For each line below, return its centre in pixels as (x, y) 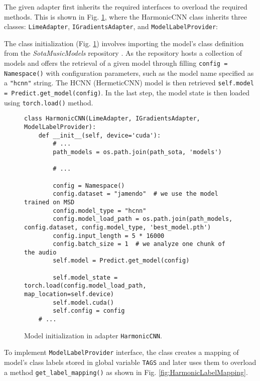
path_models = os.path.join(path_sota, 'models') (137, 152)
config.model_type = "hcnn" (100, 211)
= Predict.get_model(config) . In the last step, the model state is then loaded (127, 92)
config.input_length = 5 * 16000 (109, 236)
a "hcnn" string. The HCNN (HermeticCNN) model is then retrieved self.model (129, 83)
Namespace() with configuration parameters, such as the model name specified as (129, 73)
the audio (40, 252)
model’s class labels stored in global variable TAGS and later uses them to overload (130, 362)
